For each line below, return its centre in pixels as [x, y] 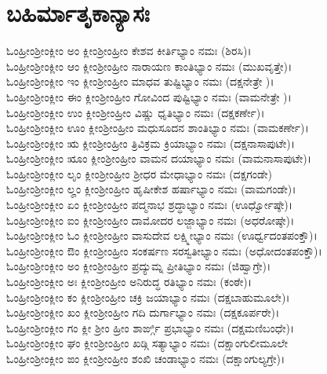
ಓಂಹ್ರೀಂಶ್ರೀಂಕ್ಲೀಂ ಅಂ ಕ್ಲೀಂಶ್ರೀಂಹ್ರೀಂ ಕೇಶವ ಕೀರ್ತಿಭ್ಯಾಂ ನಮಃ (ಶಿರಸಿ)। [129, 51]
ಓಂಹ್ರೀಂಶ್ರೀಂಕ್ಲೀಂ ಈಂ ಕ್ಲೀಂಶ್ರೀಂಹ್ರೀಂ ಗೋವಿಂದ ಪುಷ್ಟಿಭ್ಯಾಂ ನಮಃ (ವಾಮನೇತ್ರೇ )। [149, 96]
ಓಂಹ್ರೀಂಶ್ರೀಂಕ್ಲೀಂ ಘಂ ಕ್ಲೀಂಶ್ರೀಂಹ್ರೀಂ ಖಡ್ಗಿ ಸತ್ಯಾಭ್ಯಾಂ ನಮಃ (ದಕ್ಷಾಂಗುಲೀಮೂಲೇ [147, 343]
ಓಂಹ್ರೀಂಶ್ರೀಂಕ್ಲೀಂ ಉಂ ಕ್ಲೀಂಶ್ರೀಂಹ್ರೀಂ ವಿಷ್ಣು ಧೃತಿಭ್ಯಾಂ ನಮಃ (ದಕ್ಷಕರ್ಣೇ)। [136, 112]
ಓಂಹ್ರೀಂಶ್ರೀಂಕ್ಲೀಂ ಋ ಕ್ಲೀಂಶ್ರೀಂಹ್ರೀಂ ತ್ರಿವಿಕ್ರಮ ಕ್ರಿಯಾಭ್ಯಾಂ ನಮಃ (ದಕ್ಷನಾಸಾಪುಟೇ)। [151, 143]
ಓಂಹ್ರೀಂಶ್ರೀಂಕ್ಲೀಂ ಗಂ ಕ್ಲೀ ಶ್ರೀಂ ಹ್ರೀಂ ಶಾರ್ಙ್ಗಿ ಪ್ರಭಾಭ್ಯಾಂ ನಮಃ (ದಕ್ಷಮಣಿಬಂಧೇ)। [151, 327]
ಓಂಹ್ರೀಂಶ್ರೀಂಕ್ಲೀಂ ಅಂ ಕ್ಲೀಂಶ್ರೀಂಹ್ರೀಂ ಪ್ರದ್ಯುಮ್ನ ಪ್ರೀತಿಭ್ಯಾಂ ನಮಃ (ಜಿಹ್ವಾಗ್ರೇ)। [139, 266]
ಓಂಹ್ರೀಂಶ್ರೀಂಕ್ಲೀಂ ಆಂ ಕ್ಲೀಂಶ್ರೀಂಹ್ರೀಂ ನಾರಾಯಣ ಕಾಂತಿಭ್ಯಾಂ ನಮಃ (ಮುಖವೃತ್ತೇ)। [149, 66]
